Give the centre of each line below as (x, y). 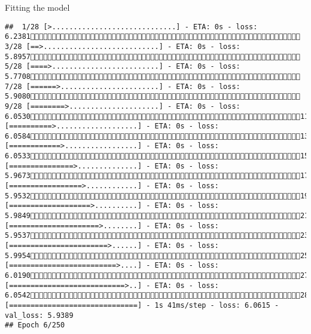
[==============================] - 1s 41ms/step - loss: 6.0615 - (142, 305)
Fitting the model (37, 7)
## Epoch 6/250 (35, 325)
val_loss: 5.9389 (39, 315)
